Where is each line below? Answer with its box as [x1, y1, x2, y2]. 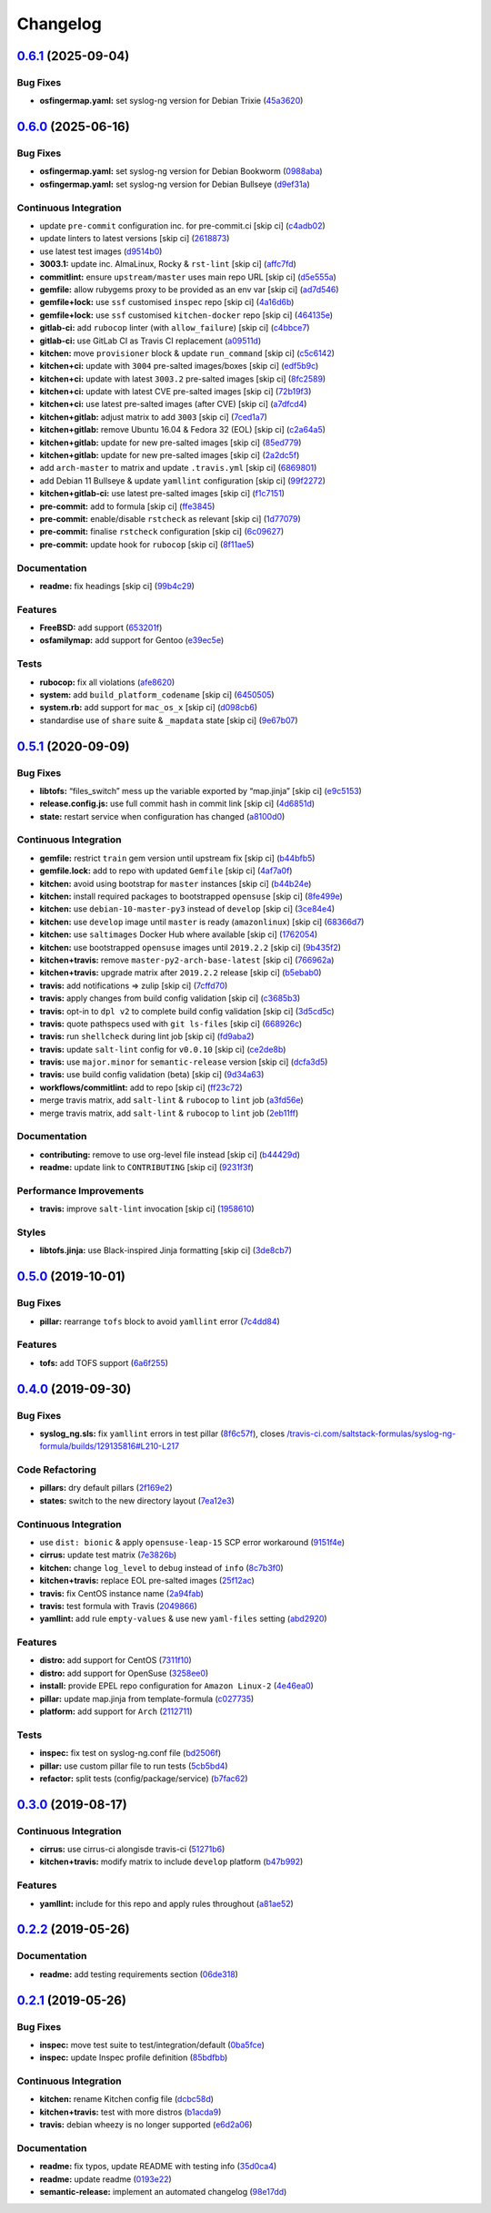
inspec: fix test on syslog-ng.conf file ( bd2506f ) [39, 1748, 222, 1759]
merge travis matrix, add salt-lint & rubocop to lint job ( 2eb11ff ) [39, 1107, 299, 1118]
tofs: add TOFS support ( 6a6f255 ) [39, 1357, 168, 1368]
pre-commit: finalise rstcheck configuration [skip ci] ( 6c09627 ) [39, 526, 285, 537]
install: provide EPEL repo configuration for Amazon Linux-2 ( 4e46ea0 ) [39, 1680, 314, 1691]
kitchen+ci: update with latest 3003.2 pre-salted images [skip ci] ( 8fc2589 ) [39, 373, 326, 384]
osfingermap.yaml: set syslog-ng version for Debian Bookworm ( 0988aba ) [39, 166, 323, 177]
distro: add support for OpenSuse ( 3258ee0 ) [39, 1667, 209, 1678]
